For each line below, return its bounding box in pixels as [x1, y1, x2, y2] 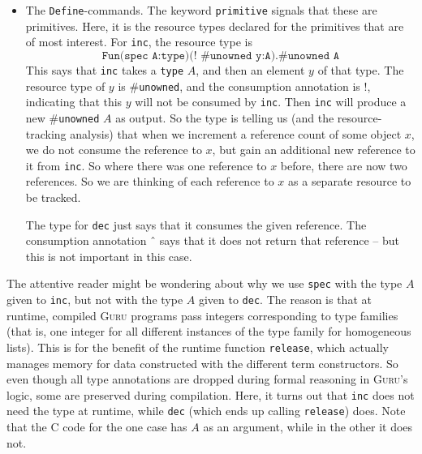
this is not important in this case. [25, 247, 192, 264]
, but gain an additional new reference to [212, 141, 416, 158]
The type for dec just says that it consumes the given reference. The [25, 216, 367, 233]
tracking [25, 125, 67, 142]
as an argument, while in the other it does [203, 418, 413, 435]
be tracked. [25, 188, 81, 205]
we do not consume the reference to [25, 141, 202, 158]
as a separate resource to [288, 173, 411, 190]
